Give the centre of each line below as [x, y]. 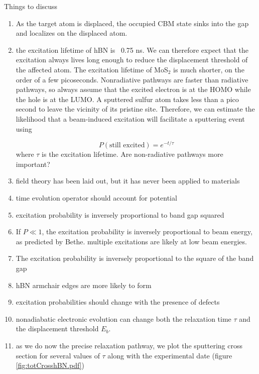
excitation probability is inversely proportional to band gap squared [120, 214]
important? [33, 164]
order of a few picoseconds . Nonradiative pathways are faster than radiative [132, 79]
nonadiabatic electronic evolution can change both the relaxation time [123, 318]
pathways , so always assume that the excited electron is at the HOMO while [133, 89]
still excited [127, 146]
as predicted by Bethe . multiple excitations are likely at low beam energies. [131, 241]
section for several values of [58, 355]
